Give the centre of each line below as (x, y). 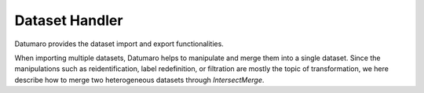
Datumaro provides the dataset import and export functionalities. (119, 44)
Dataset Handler (69, 20)
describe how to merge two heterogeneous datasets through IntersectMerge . (139, 80)
